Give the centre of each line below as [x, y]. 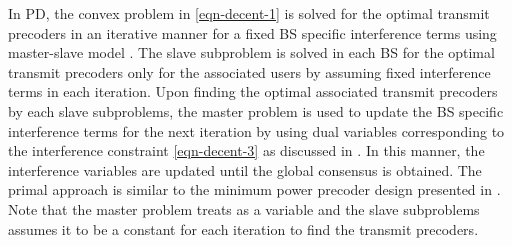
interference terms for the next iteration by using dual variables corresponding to [256, 130]
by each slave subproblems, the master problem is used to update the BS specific [256, 110]
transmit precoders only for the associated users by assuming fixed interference [249, 71]
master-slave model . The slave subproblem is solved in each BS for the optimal [251, 52]
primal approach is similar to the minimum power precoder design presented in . [254, 189]
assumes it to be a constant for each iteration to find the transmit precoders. [243, 228]
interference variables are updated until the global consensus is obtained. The [245, 169]
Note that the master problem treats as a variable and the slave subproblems [244, 208]
